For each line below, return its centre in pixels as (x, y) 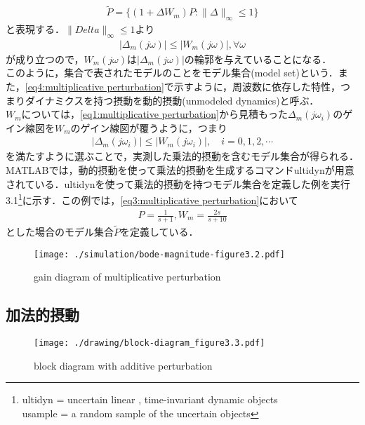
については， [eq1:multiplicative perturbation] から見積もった (154, 114)
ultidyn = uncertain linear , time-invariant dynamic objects (150, 399)
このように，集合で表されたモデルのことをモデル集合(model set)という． (172, 73)
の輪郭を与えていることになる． (258, 59)
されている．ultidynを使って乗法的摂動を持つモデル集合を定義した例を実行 (178, 183)
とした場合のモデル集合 (60, 232)
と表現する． (35, 29)
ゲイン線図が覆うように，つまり (154, 127)
